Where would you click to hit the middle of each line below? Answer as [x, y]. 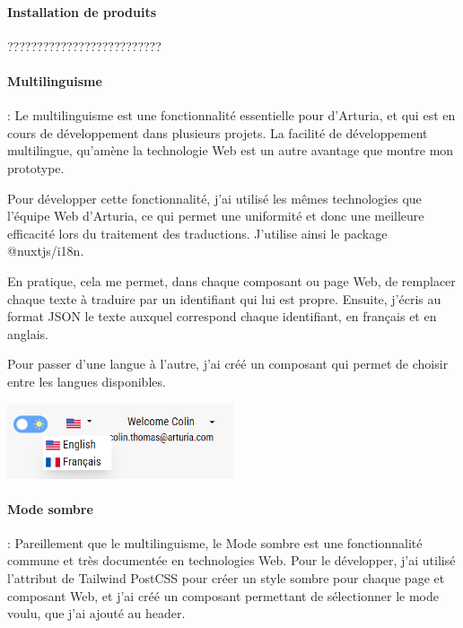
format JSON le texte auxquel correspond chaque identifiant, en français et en [222, 316]
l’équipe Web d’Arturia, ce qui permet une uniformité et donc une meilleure [216, 216]
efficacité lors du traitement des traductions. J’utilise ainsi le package [197, 233]
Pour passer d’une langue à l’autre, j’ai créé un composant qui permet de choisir [228, 364]
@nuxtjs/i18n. [46, 251]
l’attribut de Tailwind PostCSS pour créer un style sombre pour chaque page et [226, 578]
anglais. [28, 333]
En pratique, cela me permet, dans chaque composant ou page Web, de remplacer [231, 280]
